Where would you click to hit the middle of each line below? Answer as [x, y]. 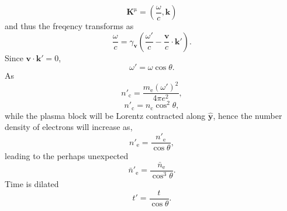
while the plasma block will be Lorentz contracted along [105, 115]
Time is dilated [32, 184]
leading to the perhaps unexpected [67, 156]
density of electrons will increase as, [69, 127]
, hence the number [248, 115]
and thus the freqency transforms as [69, 26]
